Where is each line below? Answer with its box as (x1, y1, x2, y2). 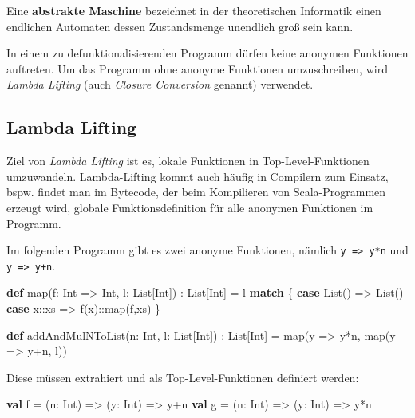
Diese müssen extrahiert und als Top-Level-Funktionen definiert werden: (6, 369, 359, 385)
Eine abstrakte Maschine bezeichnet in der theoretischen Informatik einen (6, 2, 381, 18)
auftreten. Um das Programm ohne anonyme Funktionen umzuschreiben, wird (6, 60, 388, 77)
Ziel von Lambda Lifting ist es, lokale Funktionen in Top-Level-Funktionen (6, 152, 370, 169)
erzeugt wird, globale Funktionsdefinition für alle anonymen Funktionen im (6, 199, 373, 215)
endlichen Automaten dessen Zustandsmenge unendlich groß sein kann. (6, 18, 354, 34)
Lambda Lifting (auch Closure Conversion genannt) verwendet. (6, 76, 314, 93)
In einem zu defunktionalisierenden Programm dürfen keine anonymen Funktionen (6, 45, 409, 61)
